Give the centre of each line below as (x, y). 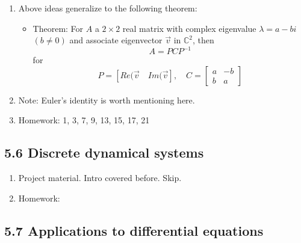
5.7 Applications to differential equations (134, 230)
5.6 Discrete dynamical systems (104, 152)
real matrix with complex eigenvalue (189, 28)
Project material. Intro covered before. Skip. (100, 178)
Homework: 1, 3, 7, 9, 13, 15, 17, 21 (84, 120)
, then (203, 40)
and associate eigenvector (116, 40)
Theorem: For (58, 28)
